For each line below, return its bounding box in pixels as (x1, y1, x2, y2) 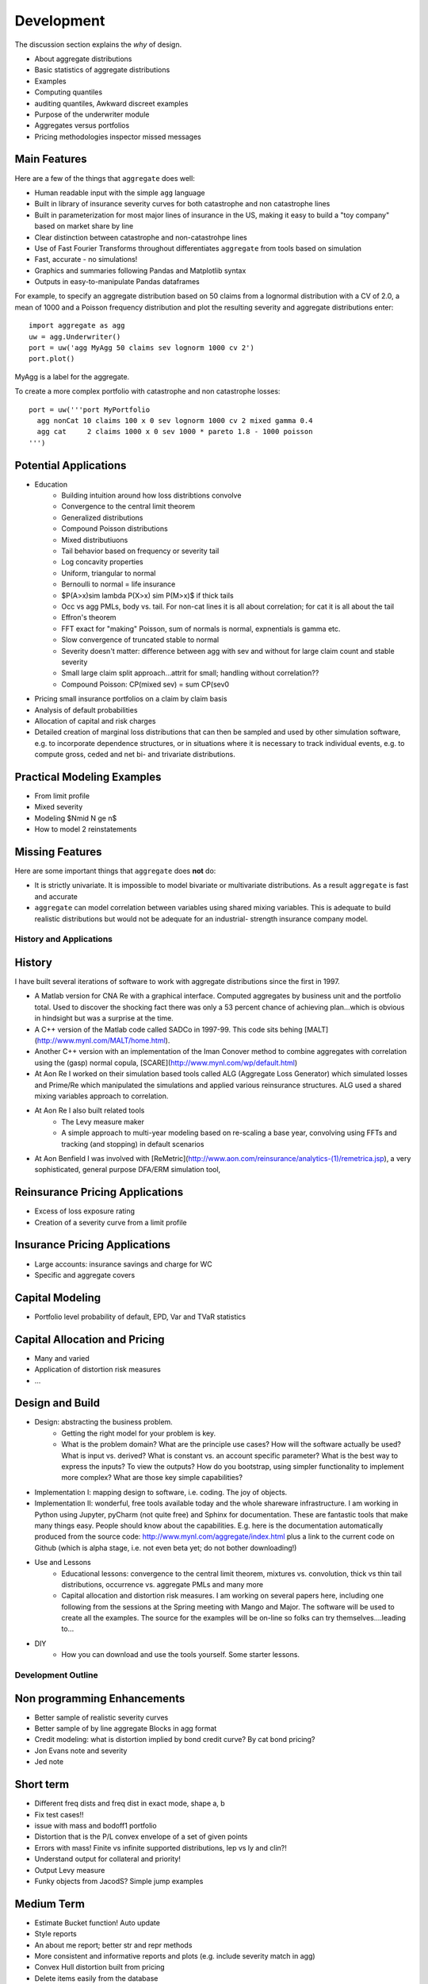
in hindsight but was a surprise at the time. (34, 1013, 174, 1023)
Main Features (14, 152, 87, 166)
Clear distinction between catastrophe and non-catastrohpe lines (34, 233, 247, 242)
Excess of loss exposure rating (34, 1206, 135, 1216)
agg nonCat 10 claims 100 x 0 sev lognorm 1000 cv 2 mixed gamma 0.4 (36, 417, 313, 425)
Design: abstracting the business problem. (34, 1417, 174, 1427)
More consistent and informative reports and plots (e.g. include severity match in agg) (34, 1951, 316, 1960)
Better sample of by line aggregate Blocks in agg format (34, 1724, 217, 1733)
